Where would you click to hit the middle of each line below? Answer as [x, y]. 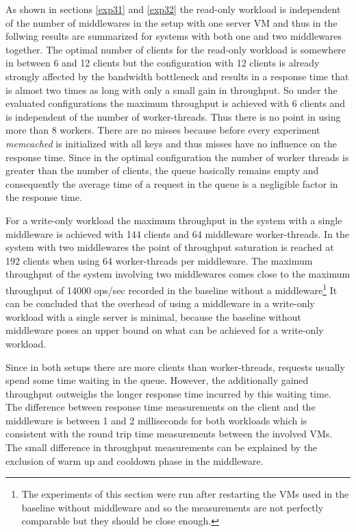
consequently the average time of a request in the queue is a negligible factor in [172, 183]
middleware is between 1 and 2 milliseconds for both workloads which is [156, 420]
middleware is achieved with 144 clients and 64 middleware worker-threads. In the [178, 233]
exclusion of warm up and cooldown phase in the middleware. [135, 460]
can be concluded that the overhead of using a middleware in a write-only [160, 303]
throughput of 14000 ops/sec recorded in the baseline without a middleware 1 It [171, 289]
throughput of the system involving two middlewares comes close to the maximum [178, 274]
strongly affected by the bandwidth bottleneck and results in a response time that [177, 76]
